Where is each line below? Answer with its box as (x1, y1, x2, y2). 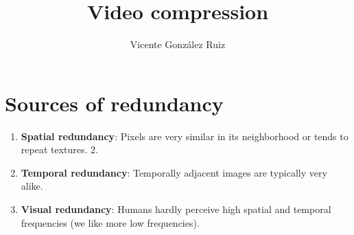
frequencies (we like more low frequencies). (21, 215, 200, 230)
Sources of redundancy (5, 89, 224, 117)
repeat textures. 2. (21, 142, 98, 157)
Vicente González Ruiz (130, 37, 226, 52)
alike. (21, 179, 43, 193)
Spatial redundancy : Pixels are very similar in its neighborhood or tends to (21, 128, 349, 143)
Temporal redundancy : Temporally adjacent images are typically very (21, 165, 327, 179)
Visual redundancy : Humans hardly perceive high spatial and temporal (21, 202, 331, 216)
